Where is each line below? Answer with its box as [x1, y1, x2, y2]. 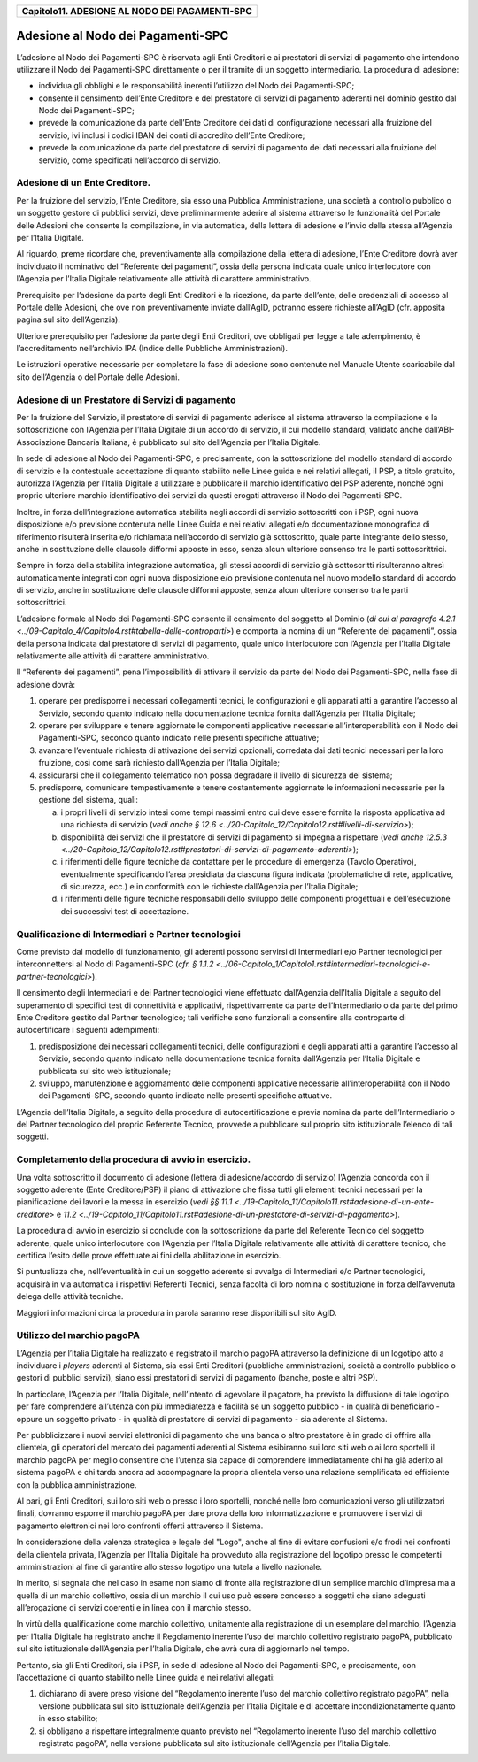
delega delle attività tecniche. [16, 1291, 124, 1302]
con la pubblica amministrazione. [16, 1479, 137, 1490]
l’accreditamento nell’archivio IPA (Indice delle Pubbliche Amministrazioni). [16, 343, 288, 354]
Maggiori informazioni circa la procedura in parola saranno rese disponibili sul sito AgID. [16, 1307, 337, 1318]
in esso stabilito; [38, 1713, 98, 1724]
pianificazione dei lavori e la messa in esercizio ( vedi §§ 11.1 [16, 1196, 233, 1207]
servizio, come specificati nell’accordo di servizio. [38, 155, 221, 165]
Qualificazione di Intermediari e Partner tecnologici [16, 927, 241, 940]
